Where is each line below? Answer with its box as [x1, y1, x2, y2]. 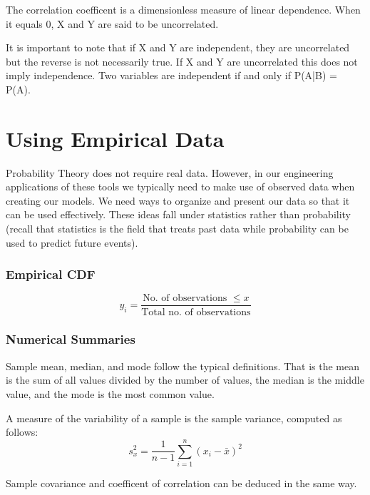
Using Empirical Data [6, 123, 225, 153]
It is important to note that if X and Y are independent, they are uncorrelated [6, 40, 350, 55]
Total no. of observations [141, 307, 251, 317]
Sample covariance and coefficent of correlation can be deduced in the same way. [6, 475, 357, 490]
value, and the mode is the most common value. [6, 386, 215, 401]
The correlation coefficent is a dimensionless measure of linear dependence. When [6, 2, 361, 16]
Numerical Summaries [6, 330, 135, 348]
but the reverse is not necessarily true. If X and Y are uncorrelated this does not [6, 53, 358, 68]
